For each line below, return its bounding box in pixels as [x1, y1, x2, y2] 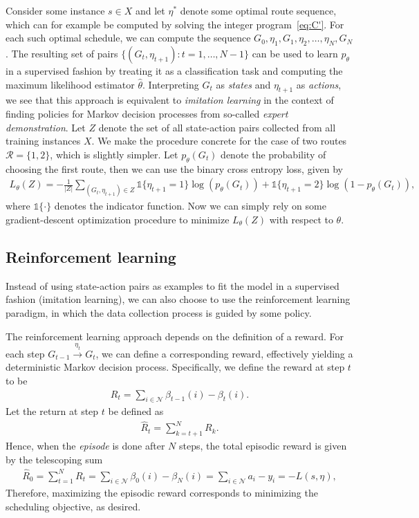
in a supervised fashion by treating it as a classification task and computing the [6, 63, 343, 77]
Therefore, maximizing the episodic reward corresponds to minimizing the [6, 485, 318, 500]
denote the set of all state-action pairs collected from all [98, 120, 336, 134]
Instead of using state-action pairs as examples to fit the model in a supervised [6, 278, 339, 293]
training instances [6, 133, 81, 148]
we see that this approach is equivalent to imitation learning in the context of [6, 93, 334, 107]
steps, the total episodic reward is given [179, 438, 347, 453]
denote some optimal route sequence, [180, 3, 337, 17]
